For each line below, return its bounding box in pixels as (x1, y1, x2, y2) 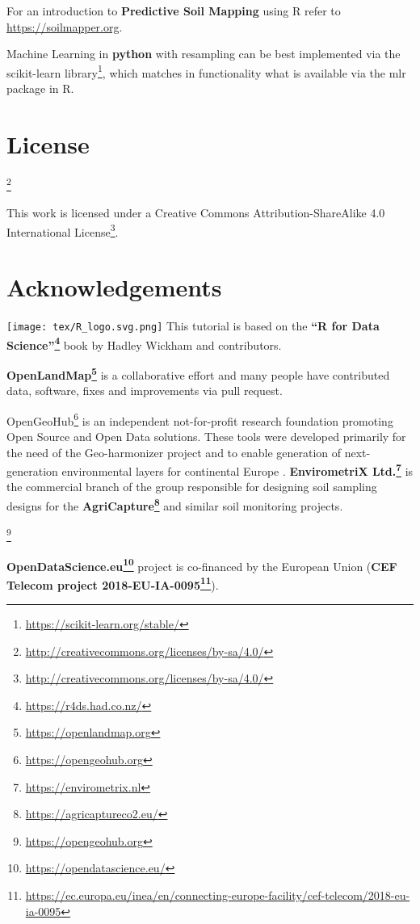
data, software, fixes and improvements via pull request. (6, 382, 283, 399)
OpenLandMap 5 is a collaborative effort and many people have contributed (6, 363, 390, 383)
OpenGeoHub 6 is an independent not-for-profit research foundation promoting (6, 409, 393, 429)
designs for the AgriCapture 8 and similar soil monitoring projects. (6, 495, 343, 514)
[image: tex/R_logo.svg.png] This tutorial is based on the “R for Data (6, 317, 380, 334)
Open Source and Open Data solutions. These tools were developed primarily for (6, 427, 406, 444)
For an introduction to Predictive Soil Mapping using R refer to (6, 2, 341, 19)
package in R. (6, 80, 74, 97)
